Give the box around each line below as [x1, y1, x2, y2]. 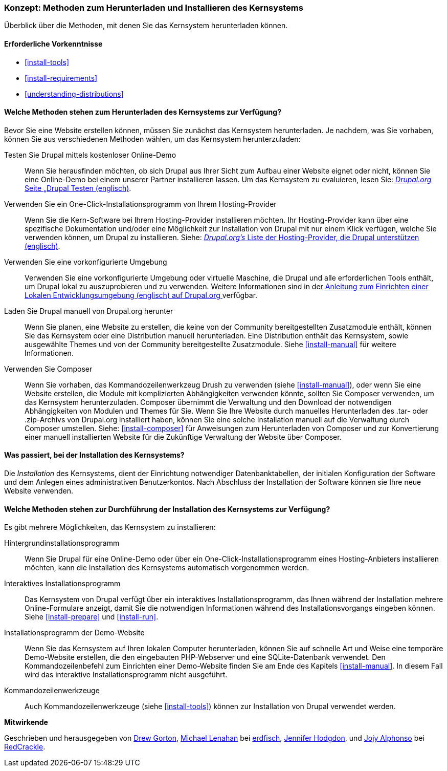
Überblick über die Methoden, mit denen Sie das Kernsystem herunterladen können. [4, 21, 288, 30]
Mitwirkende [4, 718, 48, 727]
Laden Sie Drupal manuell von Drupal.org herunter [4, 306, 173, 315]
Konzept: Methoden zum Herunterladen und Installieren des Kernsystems [4, 3, 303, 13]
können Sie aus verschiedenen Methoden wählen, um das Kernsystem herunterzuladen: [4, 134, 301, 143]
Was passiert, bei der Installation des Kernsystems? [4, 451, 185, 460]
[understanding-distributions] [25, 89, 124, 98]
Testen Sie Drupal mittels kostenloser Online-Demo [4, 150, 176, 159]
